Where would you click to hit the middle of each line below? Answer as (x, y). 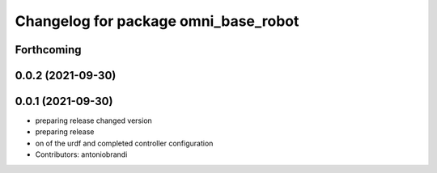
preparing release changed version (94, 120)
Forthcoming (48, 50)
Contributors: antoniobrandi (81, 154)
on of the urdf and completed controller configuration (124, 143)
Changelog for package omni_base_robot (157, 21)
